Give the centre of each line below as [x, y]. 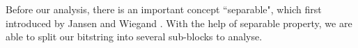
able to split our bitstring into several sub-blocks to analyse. [134, 37]
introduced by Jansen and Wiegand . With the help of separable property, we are [179, 23]
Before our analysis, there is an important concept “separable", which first [164, 9]
